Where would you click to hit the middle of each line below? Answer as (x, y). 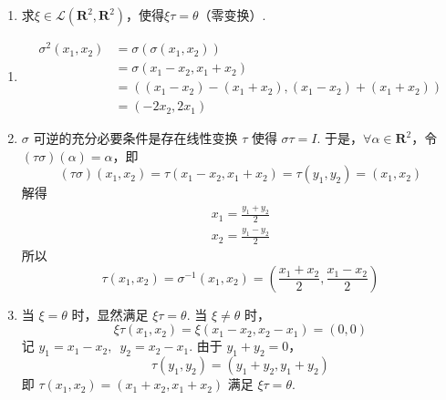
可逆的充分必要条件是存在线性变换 (135, 138)
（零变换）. (232, 15)
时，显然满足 (110, 314)
